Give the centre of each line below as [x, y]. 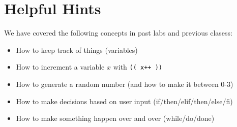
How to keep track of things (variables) [77, 50]
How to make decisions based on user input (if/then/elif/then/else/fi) [124, 101]
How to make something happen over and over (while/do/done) [115, 118]
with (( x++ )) [138, 67]
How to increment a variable [60, 67]
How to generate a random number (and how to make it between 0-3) [125, 84]
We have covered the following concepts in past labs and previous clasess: [118, 33]
